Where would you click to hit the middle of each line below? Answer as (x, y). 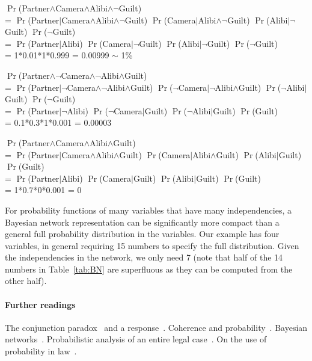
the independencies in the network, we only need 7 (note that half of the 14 (144, 257)
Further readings (40, 304)
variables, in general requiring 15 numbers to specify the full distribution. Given (152, 245)
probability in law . (41, 351)
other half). (26, 281)
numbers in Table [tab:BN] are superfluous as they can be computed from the (149, 269)
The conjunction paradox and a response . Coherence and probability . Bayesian (156, 327)
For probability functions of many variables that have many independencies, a (148, 210)
